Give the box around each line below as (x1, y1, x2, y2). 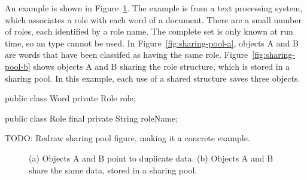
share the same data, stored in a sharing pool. (29, 163, 197, 176)
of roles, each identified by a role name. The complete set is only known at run (5, 25, 293, 38)
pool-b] (5, 60, 31, 72)
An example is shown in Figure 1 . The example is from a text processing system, (5, 2, 303, 14)
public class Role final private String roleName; (5, 111, 178, 124)
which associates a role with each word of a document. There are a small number (5, 13, 302, 26)
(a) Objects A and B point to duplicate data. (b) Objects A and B (29, 151, 273, 164)
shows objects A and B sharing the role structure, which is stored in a (33, 60, 290, 72)
